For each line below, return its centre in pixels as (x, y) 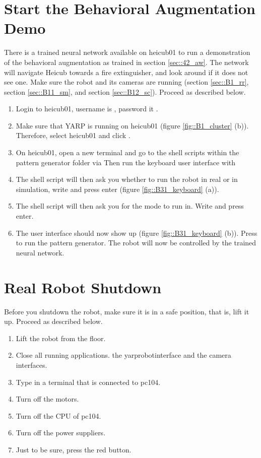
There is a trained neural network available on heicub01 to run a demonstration (127, 52)
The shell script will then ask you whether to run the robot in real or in (127, 179)
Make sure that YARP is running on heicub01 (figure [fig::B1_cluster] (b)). (132, 125)
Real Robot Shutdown (83, 287)
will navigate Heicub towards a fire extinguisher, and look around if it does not (126, 72)
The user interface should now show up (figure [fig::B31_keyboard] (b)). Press (137, 233)
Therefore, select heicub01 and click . (73, 135)
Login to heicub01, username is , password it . (87, 109)
